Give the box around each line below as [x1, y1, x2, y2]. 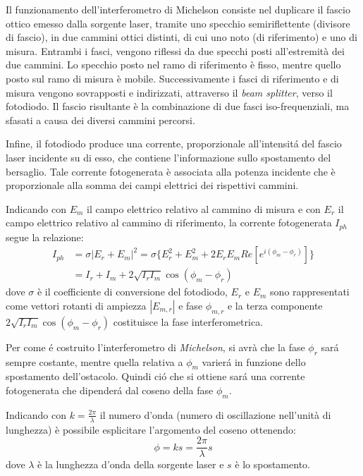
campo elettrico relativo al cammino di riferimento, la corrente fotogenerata [6, 215, 332, 230]
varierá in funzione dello [202, 354, 306, 369]
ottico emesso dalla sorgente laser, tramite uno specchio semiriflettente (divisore [6, 16, 350, 30]
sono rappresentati [270, 284, 350, 299]
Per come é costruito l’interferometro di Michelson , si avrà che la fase [6, 339, 305, 354]
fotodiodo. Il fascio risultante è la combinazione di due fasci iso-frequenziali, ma [6, 99, 350, 114]
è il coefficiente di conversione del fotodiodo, [37, 284, 228, 299]
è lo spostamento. [235, 457, 310, 472]
